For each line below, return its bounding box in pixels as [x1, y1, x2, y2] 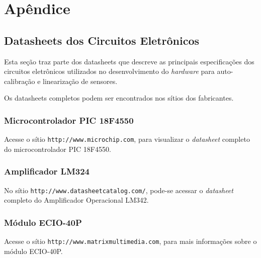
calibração [4, 75, 35, 86]
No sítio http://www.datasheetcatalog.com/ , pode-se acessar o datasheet [4, 185, 233, 195]
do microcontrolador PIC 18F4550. [4, 143, 111, 154]
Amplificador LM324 [4, 165, 90, 178]
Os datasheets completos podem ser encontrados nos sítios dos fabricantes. [4, 93, 234, 103]
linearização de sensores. [43, 75, 118, 86]
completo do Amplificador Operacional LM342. [4, 195, 149, 205]
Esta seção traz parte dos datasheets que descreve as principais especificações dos [4, 56, 254, 66]
